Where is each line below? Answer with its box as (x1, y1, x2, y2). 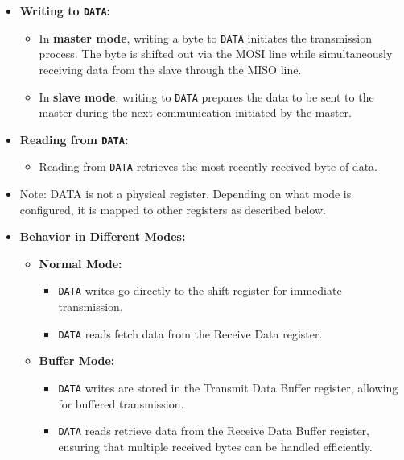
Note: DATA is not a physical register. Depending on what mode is (19, 185, 352, 202)
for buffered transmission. (58, 395, 184, 412)
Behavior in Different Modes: (19, 228, 186, 245)
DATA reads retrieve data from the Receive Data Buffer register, (58, 422, 369, 439)
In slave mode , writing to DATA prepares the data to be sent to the (39, 88, 374, 105)
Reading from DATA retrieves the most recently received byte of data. (39, 158, 377, 175)
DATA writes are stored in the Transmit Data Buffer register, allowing (58, 379, 398, 396)
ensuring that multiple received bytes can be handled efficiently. (58, 437, 373, 454)
